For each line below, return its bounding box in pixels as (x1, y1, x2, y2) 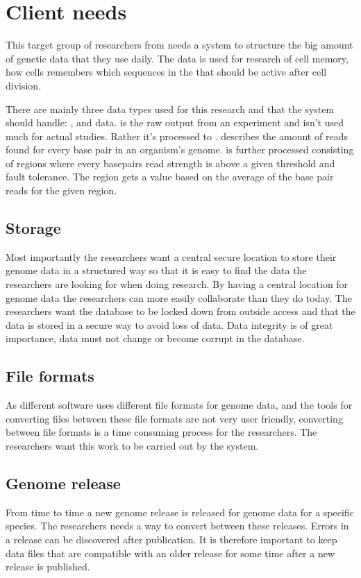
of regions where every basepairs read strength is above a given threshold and (6, 155, 335, 170)
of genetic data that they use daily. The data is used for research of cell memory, (6, 51, 349, 65)
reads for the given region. (6, 183, 117, 198)
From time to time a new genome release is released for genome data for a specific (6, 504, 354, 519)
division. (6, 78, 42, 92)
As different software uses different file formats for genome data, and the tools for (6, 398, 353, 412)
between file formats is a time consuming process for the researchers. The (6, 425, 317, 439)
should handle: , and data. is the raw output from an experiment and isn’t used (6, 115, 344, 130)
